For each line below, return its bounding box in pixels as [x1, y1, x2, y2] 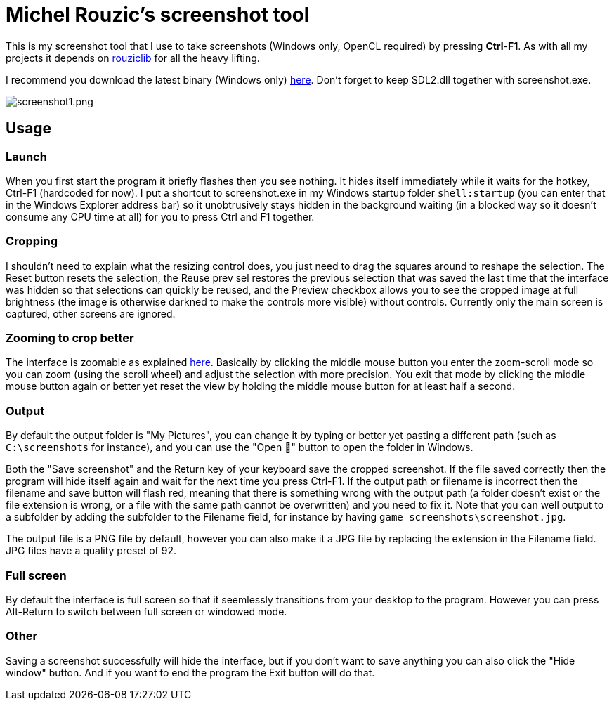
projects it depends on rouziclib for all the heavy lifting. [6, 51, 260, 64]
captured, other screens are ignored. [6, 307, 176, 320]
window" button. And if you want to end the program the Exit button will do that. [6, 666, 375, 679]
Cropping [6, 234, 58, 249]
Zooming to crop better [6, 331, 134, 346]
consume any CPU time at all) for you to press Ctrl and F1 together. [6, 210, 315, 223]
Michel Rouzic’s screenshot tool [6, 3, 310, 27]
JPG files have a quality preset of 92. [6, 544, 176, 557]
